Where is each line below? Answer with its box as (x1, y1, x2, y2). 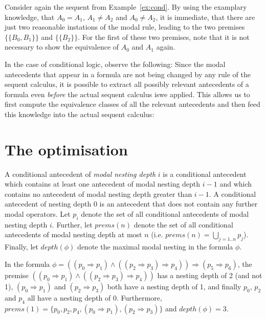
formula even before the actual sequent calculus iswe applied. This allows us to (5, 88, 250, 99)
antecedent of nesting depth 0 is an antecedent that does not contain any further (5, 198, 258, 209)
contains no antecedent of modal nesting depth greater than (5, 188, 192, 199)
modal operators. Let (5, 209, 71, 219)
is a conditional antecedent (163, 168, 247, 179)
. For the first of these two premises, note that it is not (78, 31, 250, 42)
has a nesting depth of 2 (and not (157, 269, 262, 280)
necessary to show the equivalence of (5, 41, 119, 52)
